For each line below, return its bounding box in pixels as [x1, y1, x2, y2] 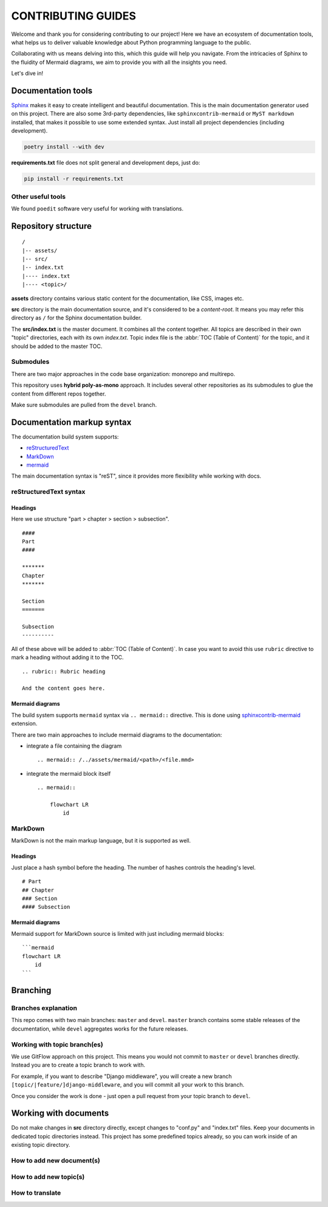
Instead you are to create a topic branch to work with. [11, 1062, 146, 1069]
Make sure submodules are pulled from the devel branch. [11, 401, 157, 408]
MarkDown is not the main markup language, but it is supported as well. [11, 837, 191, 844]
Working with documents [11, 1108, 109, 1119]
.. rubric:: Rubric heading [22, 668, 106, 675]
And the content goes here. [22, 685, 106, 692]
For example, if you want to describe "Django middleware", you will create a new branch [11, 1073, 232, 1080]
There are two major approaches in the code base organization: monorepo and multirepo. [11, 370, 236, 377]
